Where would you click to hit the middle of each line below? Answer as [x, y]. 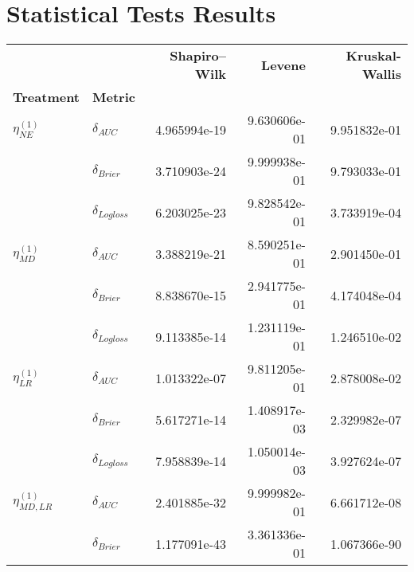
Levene [283, 65]
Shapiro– [198, 56]
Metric [114, 97]
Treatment [47, 97]
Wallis [381, 74]
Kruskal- [373, 56]
